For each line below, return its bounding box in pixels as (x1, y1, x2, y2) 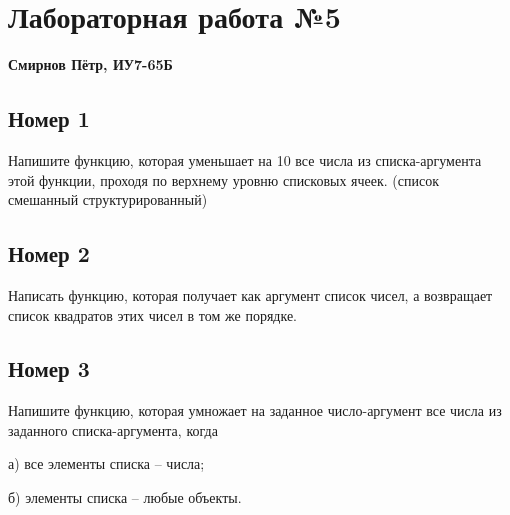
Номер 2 (8, 238, 90, 269)
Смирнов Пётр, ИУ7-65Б (8, 54, 173, 75)
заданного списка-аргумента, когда (8, 419, 218, 440)
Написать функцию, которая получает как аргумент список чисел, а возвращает (8, 284, 493, 305)
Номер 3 (8, 353, 90, 384)
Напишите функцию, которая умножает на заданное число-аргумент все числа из (8, 400, 502, 421)
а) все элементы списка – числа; (8, 453, 205, 474)
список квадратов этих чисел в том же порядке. (8, 304, 297, 325)
